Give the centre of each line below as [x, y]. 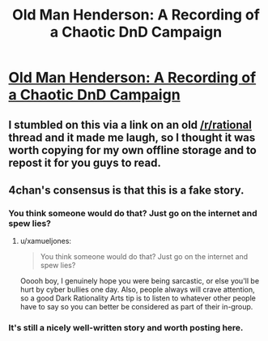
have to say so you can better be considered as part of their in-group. [136, 307]
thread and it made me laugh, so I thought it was [132, 137]
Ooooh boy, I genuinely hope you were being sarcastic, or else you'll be [140, 281]
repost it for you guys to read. [85, 162]
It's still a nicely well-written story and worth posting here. [126, 328]
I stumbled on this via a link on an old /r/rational [130, 124]
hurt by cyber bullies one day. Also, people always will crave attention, [137, 290]
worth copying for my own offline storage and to [132, 150]
